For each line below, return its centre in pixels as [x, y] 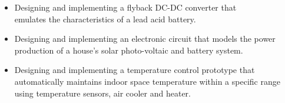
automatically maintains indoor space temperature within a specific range [147, 81]
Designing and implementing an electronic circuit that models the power [145, 39]
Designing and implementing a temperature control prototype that [135, 70]
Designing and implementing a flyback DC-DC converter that [125, 7]
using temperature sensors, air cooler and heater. [103, 93]
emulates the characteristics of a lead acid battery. [105, 19]
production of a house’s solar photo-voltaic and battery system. [129, 50]
